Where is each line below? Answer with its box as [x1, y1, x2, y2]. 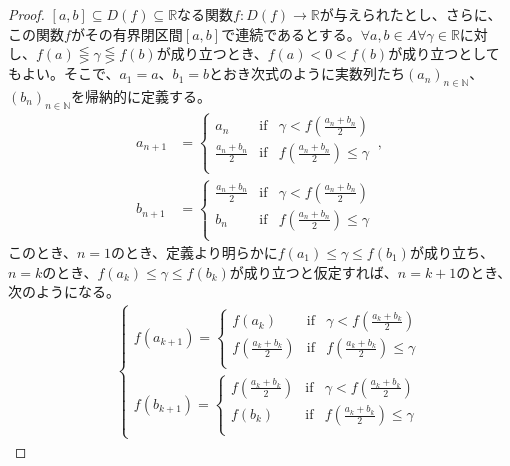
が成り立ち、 [409, 242, 494, 263]
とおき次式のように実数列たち [208, 63, 405, 84]
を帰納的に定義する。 [70, 85, 211, 106]
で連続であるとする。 [221, 23, 361, 44]
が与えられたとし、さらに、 [319, 4, 502, 24]
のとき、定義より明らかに [111, 242, 278, 263]
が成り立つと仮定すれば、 [229, 261, 398, 282]
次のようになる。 [8, 281, 120, 302]
